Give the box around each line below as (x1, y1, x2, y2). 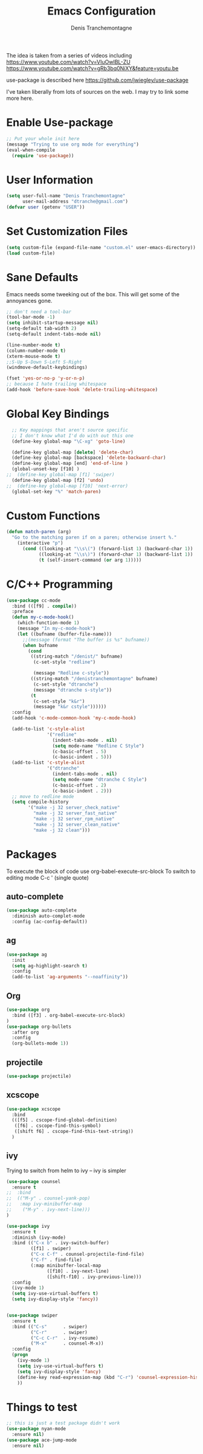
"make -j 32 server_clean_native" (33, 821, 120, 828)
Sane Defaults (6, 270, 79, 284)
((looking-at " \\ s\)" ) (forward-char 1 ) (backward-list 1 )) (38, 551, 193, 557)
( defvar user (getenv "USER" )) (6, 204, 85, 210)
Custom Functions (6, 509, 101, 522)
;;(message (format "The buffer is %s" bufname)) (22, 637, 150, 643)
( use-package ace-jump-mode (6, 1437, 77, 1443)
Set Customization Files (6, 225, 128, 238)
